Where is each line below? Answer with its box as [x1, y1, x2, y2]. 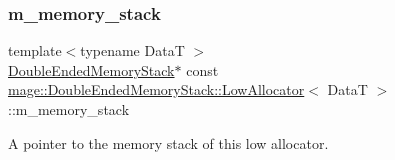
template [8, 40, 62, 61]
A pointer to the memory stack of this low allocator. [8, 132, 329, 153]
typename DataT [80, 40, 185, 61]
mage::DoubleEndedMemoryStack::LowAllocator [8, 79, 305, 100]
